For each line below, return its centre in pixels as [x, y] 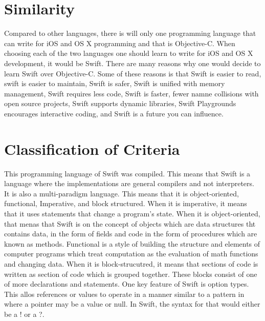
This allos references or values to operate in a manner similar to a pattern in [124, 294]
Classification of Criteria [92, 148]
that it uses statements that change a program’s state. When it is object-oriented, [132, 213]
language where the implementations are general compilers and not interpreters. [129, 183]
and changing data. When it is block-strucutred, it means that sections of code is [131, 263]
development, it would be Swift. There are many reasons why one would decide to [132, 63]
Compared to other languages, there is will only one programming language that [130, 33]
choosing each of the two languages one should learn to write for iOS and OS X [129, 53]
